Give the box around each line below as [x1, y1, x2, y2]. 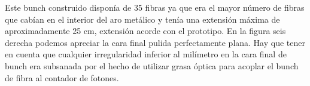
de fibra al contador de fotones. [5, 71, 119, 84]
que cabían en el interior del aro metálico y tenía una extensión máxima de [5, 13, 280, 25]
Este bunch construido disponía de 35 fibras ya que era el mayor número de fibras [5, 1, 305, 13]
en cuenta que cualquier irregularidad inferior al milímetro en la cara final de [5, 48, 287, 60]
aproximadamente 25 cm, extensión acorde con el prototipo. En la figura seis [5, 24, 286, 37]
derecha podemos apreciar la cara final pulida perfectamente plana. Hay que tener [5, 36, 305, 48]
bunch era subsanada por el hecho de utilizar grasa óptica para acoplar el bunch [5, 59, 299, 72]
